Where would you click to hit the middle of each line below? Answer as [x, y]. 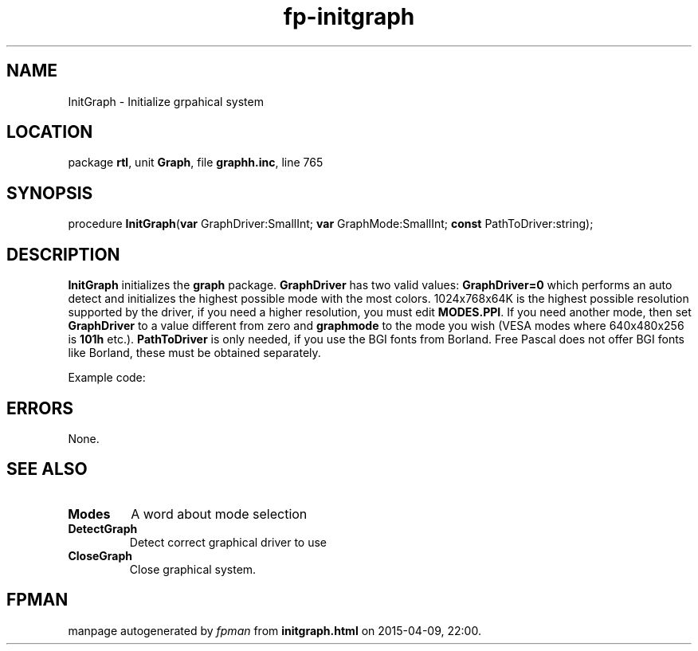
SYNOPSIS [50, 193]
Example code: [107, 378]
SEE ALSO [47, 469]
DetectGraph [103, 528]
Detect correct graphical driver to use [228, 542]
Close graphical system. [193, 569]
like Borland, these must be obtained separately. [194, 353]
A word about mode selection [219, 514]
